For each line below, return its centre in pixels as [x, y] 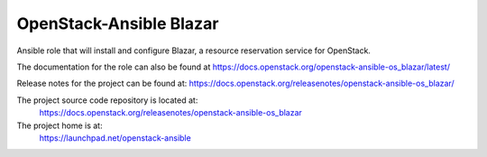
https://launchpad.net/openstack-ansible [115, 138]
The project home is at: [60, 125]
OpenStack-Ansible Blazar [118, 23]
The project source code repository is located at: [107, 100]
